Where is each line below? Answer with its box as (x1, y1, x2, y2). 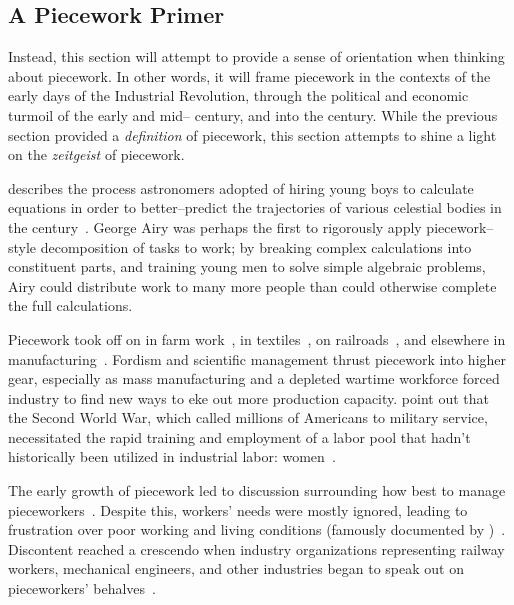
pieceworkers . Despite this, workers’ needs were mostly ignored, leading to (8, 499, 468, 520)
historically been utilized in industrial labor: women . (8, 446, 336, 467)
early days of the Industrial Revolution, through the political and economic (8, 85, 469, 106)
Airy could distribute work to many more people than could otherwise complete (8, 275, 497, 296)
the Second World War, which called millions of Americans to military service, (8, 407, 488, 428)
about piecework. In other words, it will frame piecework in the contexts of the (8, 65, 491, 86)
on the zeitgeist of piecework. (8, 144, 185, 165)
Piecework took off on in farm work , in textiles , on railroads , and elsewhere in (8, 328, 506, 349)
